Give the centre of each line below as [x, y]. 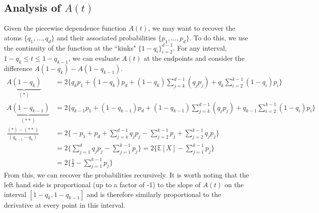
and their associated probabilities [106, 37]
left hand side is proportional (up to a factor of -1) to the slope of [102, 185]
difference [18, 68]
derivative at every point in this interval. [65, 204]
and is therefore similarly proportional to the [154, 194]
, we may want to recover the [192, 28]
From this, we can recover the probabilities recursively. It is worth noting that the [127, 175]
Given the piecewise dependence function [65, 28]
